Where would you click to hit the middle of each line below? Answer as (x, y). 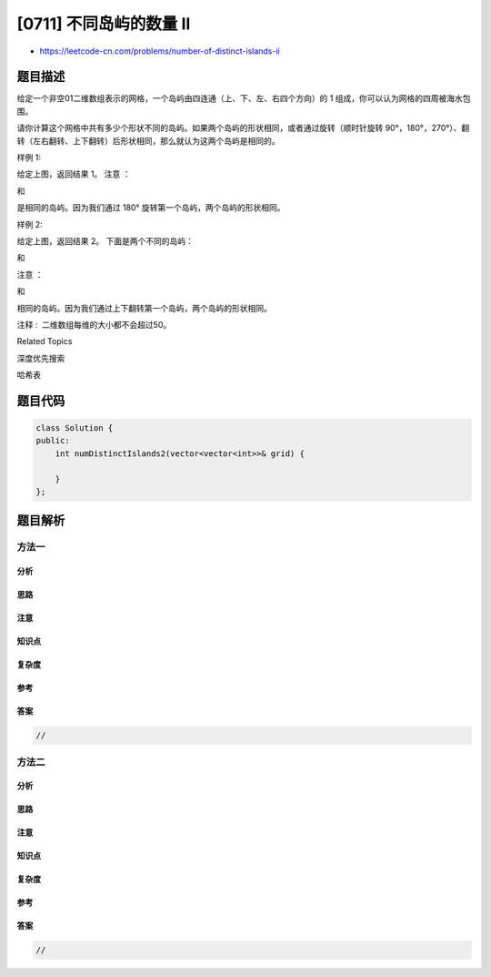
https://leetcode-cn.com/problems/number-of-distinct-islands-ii (160, 51)
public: (53, 441)
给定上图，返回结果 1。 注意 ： (74, 174)
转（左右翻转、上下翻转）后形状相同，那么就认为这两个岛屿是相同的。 (148, 140)
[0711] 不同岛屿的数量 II (104, 24)
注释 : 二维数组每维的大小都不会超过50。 (94, 324)
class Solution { (75, 428)
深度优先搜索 (41, 358)
